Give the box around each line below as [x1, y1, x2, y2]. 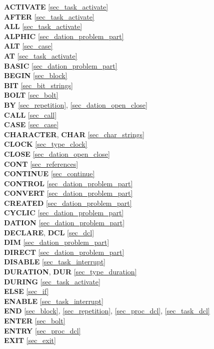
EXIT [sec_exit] [4, 335, 56, 345]
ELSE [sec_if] [4, 286, 49, 296]
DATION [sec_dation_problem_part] [4, 217, 125, 228]
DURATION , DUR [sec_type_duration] [4, 266, 137, 277]
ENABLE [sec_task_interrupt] [4, 295, 103, 306]
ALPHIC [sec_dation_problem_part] [4, 31, 124, 41]
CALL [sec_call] [4, 109, 57, 120]
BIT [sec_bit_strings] [4, 80, 73, 90]
